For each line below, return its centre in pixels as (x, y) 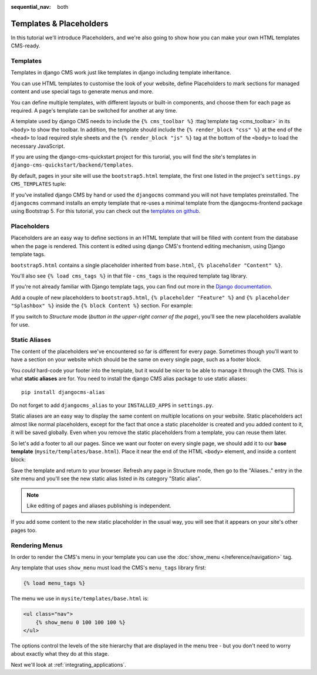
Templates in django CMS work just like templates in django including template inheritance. (121, 73)
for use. (20, 324)
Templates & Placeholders (60, 23)
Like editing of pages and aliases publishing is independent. (99, 506)
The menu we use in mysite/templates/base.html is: (80, 599)
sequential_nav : (31, 7)
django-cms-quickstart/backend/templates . (72, 165)
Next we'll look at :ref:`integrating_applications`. (68, 664)
